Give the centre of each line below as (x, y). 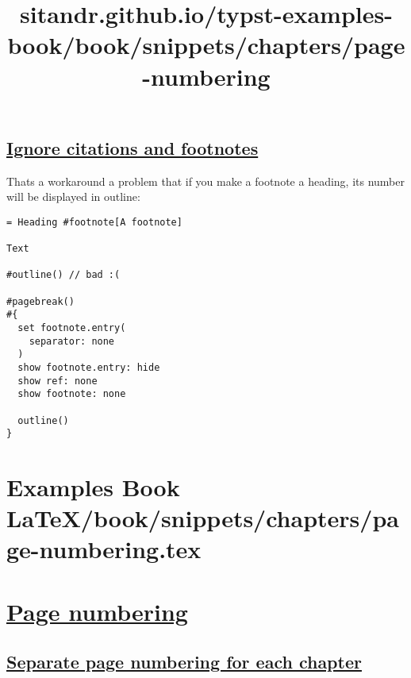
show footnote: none (72, 394)
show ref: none (58, 381)
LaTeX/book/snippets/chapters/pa (203, 518)
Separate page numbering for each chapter (184, 662)
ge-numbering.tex (104, 549)
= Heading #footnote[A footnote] (94, 222)
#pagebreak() (40, 301)
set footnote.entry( (72, 328)
